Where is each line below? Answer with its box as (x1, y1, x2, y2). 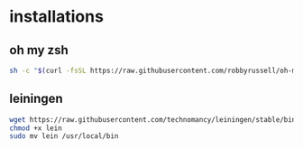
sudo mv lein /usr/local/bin (9, 132, 119, 141)
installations (9, 6, 104, 27)
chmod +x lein (9, 124, 63, 133)
